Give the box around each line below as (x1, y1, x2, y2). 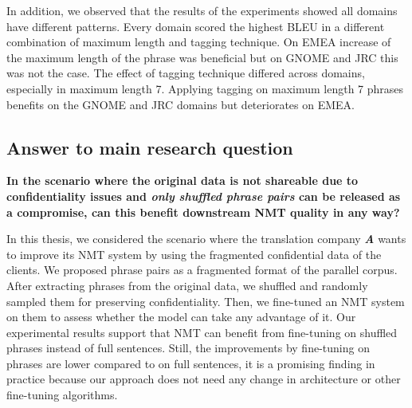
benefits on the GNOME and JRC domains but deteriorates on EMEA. (6, 96, 355, 112)
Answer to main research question (6, 135, 293, 159)
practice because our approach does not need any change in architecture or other (6, 371, 401, 387)
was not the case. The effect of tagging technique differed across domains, (6, 65, 365, 81)
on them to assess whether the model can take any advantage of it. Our (6, 308, 356, 325)
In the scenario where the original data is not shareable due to (6, 172, 359, 189)
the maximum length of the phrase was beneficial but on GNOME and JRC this (6, 49, 398, 65)
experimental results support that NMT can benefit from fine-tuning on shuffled (6, 324, 398, 340)
